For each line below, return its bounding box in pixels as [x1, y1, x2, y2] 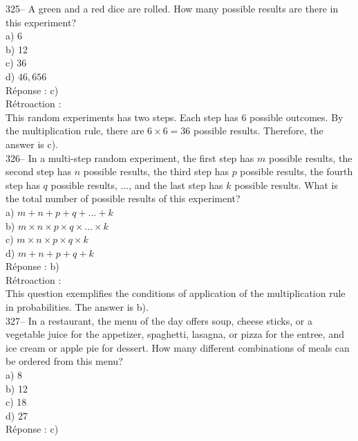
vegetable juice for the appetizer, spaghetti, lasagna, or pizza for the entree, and [6, 327, 344, 341]
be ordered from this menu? [6, 354, 123, 368]
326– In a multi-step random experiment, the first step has [6, 150, 254, 165]
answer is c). [6, 136, 59, 151]
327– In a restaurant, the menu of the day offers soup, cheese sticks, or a [6, 313, 312, 327]
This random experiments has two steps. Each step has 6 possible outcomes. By [6, 109, 343, 124]
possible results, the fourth [240, 164, 353, 179]
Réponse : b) [6, 259, 59, 273]
